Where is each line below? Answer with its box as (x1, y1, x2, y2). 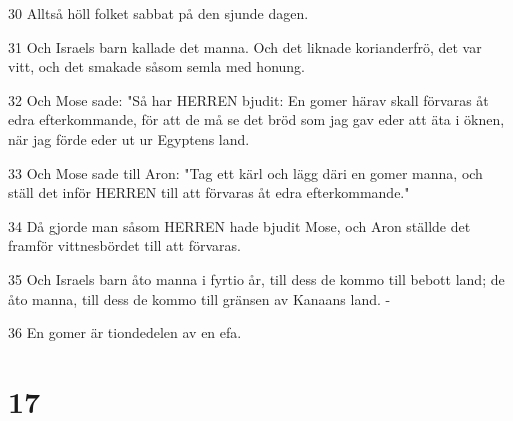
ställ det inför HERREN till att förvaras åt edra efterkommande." (8, 182, 410, 203)
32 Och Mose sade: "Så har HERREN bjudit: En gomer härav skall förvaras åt (8, 89, 489, 110)
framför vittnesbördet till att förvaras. (8, 235, 241, 256)
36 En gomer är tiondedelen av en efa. (8, 322, 242, 343)
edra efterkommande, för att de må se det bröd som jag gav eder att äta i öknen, (8, 109, 505, 130)
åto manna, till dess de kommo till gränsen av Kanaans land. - (8, 288, 391, 309)
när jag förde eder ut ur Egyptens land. (8, 128, 250, 149)
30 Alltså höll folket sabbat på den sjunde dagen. (8, 3, 309, 23)
